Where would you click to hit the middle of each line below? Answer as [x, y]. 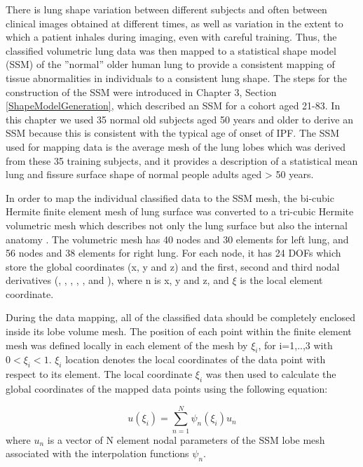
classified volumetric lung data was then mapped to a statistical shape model [171, 50]
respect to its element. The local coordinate [99, 374]
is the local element [281, 280]
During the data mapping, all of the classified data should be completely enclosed [181, 317]
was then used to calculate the [271, 374]
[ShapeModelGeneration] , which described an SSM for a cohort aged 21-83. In [173, 106]
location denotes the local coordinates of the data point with [196, 359]
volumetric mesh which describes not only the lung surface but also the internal [177, 225]
